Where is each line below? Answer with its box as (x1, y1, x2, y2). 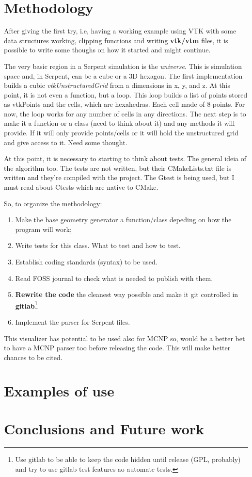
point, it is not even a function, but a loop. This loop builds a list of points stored (4, 89, 248, 99)
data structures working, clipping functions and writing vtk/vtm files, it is (4, 35, 228, 45)
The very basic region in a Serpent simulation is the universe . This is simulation (4, 61, 242, 71)
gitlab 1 (15, 299, 38, 311)
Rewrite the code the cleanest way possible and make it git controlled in (15, 289, 238, 299)
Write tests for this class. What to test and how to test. (15, 240, 181, 250)
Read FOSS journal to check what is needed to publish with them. (15, 273, 213, 283)
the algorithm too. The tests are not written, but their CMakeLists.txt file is (4, 163, 232, 173)
